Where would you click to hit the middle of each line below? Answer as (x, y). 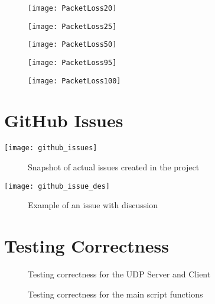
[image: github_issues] (51, 148)
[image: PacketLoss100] (74, 81)
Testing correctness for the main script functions (115, 294)
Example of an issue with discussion (93, 205)
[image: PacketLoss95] (72, 62)
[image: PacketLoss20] (72, 8)
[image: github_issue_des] (57, 186)
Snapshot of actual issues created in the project (114, 167)
